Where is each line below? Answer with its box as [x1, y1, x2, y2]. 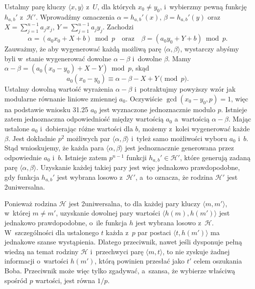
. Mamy [168, 53, 191, 63]
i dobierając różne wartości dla [40, 123, 133, 134]
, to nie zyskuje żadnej [162, 246, 230, 256]
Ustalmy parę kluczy [4, 1, 66, 11]
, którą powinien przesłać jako [94, 256, 185, 266]
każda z [106, 227, 129, 237]
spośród [4, 275, 27, 285]
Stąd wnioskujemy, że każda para [4, 143, 104, 153]
